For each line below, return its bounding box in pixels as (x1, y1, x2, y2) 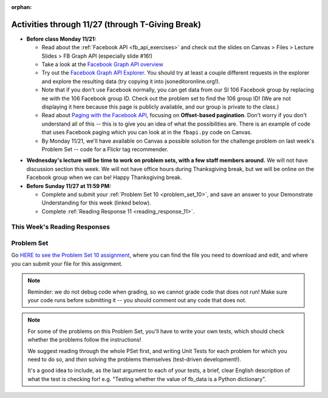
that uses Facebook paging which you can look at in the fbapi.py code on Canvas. (41, 129, 252, 136)
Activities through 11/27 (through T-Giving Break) (11, 19, 202, 30)
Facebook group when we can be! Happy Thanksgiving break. (26, 174, 182, 181)
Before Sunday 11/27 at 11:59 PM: (26, 182, 112, 189)
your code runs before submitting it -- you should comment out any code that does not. (27, 296, 247, 303)
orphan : (11, 4, 32, 10)
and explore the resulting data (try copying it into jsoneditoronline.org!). (41, 78, 220, 85)
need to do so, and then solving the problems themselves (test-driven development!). (27, 356, 241, 363)
